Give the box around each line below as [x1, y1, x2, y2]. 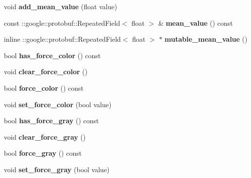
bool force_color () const [4, 82, 84, 93]
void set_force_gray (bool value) [4, 164, 110, 174]
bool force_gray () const [4, 148, 82, 158]
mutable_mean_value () [165, 34, 248, 44]
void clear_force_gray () [4, 131, 86, 142]
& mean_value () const [158, 17, 233, 28]
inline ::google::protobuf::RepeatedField [4, 34, 121, 44]
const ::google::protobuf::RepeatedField [4, 17, 120, 28]
